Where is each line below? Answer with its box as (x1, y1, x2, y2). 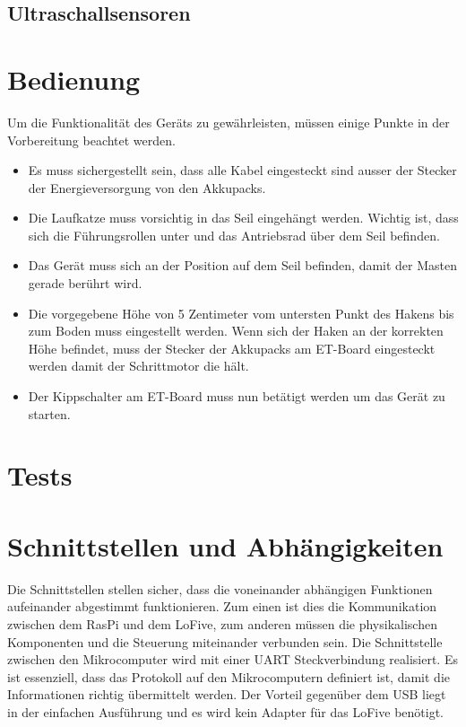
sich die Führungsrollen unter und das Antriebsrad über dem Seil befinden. (28, 225, 440, 244)
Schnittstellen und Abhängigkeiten (7, 527, 444, 564)
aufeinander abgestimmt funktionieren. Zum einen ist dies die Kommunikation (7, 597, 437, 616)
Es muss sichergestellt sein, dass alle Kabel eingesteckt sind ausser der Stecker (28, 161, 457, 180)
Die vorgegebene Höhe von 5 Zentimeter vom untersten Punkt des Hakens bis (28, 303, 454, 322)
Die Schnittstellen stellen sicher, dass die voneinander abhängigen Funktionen (7, 579, 433, 598)
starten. (28, 404, 71, 423)
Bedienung (7, 60, 141, 97)
